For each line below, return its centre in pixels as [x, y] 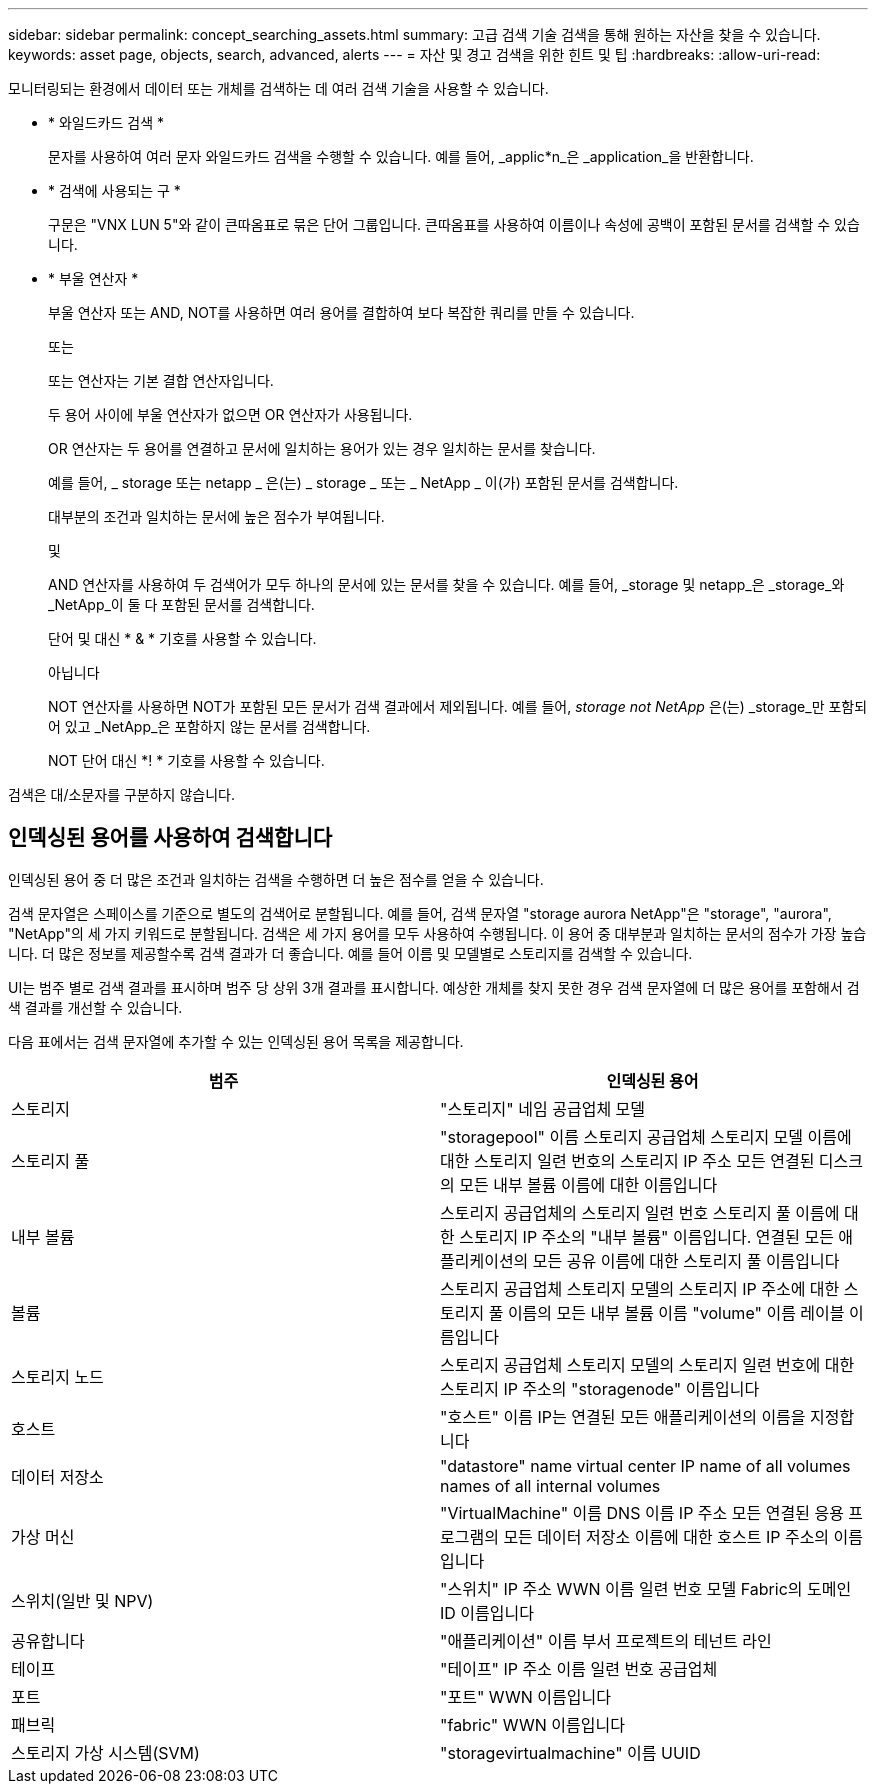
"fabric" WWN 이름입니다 [532, 1724]
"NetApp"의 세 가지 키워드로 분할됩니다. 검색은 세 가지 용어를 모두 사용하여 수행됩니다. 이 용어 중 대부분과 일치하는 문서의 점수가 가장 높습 [437, 933]
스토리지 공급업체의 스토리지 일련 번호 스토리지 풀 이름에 [640, 1212]
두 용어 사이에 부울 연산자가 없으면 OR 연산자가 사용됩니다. [230, 414]
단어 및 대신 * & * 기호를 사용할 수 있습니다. [182, 638]
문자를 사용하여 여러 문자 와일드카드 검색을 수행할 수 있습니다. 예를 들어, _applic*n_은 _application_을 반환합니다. [401, 156]
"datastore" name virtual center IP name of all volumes [645, 1465]
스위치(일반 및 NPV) [82, 1600]
